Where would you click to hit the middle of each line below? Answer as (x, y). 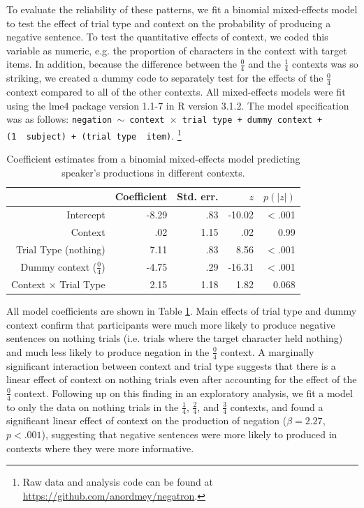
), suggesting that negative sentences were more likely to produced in (189, 434)
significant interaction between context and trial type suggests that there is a (171, 365)
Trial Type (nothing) (61, 249)
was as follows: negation (59, 119)
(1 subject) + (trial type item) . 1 (94, 134)
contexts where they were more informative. (100, 448)
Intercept (86, 215)
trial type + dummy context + (252, 120)
